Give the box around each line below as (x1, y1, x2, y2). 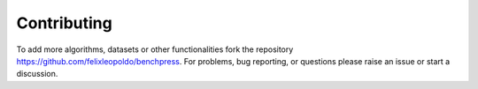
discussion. (16, 69, 58, 79)
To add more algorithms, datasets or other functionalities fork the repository (16, 44, 294, 55)
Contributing (16, 13, 112, 33)
